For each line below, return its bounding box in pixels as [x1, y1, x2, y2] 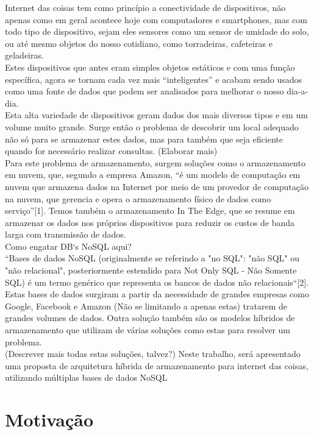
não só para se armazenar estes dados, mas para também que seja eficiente [5, 132, 283, 145]
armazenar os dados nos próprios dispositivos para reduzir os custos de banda [5, 216, 295, 228]
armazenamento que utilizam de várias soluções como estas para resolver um [5, 324, 291, 336]
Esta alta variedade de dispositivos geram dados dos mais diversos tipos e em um [5, 108, 308, 121]
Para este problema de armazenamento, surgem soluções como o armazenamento [5, 156, 305, 169]
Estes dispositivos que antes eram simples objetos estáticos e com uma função [5, 60, 295, 73]
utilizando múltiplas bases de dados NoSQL [5, 371, 168, 384]
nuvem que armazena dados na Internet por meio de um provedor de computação [5, 180, 309, 193]
